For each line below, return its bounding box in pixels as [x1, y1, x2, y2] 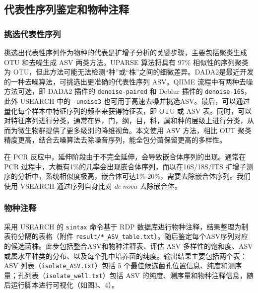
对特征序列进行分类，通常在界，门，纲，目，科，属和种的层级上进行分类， [4, 115, 247, 126]
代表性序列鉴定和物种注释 [4, 1, 129, 17]
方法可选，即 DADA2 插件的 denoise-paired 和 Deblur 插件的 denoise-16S [4, 86, 245, 96]
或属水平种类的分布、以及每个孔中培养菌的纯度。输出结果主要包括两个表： [4, 250, 247, 261]
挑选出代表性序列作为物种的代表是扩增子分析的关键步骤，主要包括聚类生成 [4, 47, 247, 57]
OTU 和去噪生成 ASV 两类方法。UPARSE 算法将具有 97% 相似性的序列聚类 [4, 57, 249, 67]
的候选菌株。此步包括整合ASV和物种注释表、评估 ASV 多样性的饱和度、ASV [4, 240, 253, 251]
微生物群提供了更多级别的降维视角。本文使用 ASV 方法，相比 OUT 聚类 [17, 125, 252, 135]
